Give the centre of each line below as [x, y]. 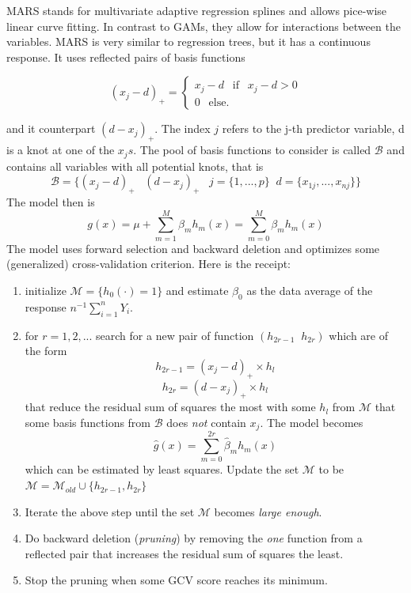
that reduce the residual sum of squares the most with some [170, 407]
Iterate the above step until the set [110, 511]
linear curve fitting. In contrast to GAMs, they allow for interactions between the [204, 26]
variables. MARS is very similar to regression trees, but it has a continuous [188, 42]
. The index [183, 128]
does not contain [206, 422]
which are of [359, 335]
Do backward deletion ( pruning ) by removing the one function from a [194, 538]
